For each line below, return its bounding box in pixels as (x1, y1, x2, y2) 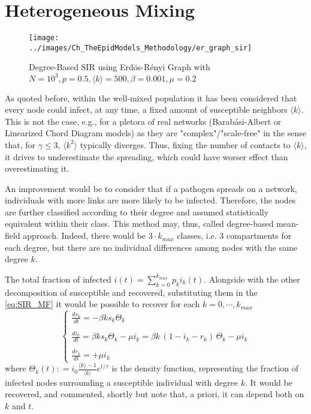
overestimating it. (5, 162, 70, 175)
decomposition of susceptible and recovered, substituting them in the (5, 286, 258, 298)
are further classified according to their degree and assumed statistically (5, 205, 269, 218)
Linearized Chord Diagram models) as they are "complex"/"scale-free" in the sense (5, 127, 306, 139)
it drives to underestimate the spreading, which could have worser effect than (5, 150, 288, 163)
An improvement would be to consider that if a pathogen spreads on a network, (5, 182, 297, 194)
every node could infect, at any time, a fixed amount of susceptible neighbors (5, 103, 288, 116)
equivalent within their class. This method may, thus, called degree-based (5, 217, 274, 230)
